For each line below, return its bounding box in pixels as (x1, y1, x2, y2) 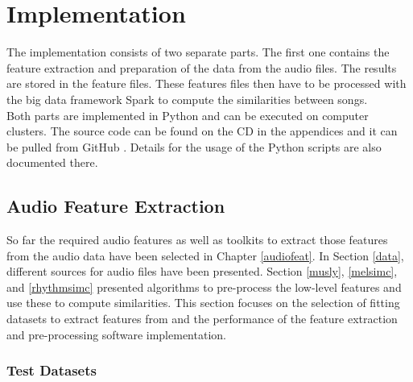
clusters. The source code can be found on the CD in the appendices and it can (6, 122, 398, 139)
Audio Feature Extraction (6, 193, 225, 218)
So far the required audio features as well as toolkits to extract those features (6, 231, 388, 248)
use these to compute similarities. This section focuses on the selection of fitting (6, 294, 400, 311)
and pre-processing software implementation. (6, 326, 226, 343)
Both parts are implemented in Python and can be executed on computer (6, 106, 369, 123)
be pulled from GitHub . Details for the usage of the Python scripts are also (6, 138, 382, 155)
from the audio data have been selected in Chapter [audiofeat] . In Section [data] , (6, 247, 404, 264)
